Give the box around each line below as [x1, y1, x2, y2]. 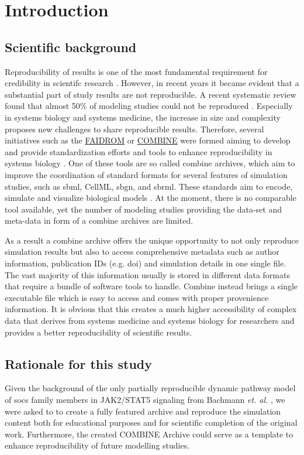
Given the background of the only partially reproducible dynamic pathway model [5, 382, 296, 394]
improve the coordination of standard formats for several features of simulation [5, 168, 288, 180]
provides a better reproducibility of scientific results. [5, 326, 192, 338]
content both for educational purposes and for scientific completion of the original [5, 416, 298, 429]
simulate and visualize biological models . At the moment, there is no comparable [5, 191, 296, 204]
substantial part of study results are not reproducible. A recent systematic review [5, 88, 296, 100]
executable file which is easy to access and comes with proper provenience [5, 291, 269, 303]
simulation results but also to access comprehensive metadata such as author [5, 245, 279, 258]
